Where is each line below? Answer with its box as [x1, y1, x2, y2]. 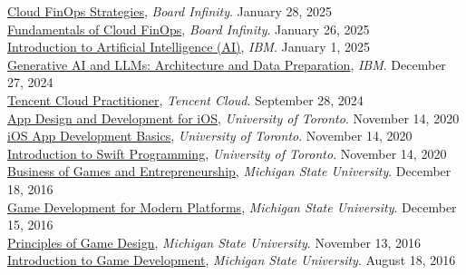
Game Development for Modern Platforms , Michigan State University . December [7, 197, 457, 216]
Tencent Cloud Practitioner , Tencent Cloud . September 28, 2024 [7, 90, 364, 109]
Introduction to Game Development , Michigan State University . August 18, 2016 [7, 250, 456, 270]
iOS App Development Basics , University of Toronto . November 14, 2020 [7, 126, 413, 145]
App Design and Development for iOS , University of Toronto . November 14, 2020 [7, 108, 460, 127]
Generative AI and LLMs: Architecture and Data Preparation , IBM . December [7, 54, 446, 74]
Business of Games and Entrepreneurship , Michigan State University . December [7, 162, 451, 181]
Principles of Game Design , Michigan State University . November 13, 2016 [7, 232, 422, 251]
